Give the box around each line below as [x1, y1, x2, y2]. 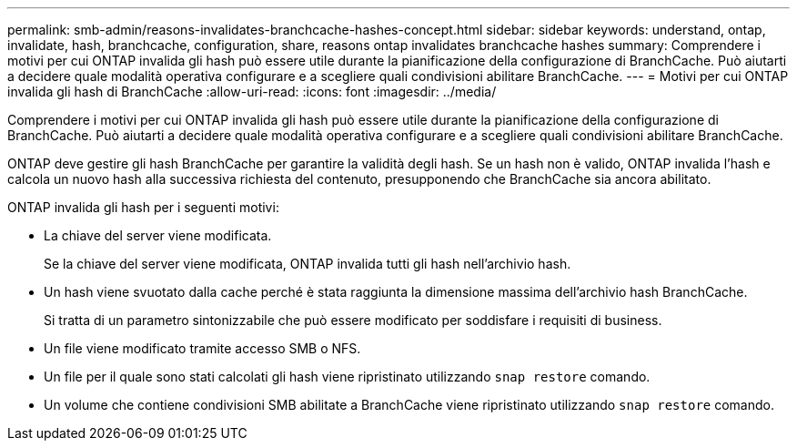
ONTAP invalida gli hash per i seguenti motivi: [7, 199, 279, 215]
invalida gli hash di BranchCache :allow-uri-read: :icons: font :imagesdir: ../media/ [7, 84, 497, 99]
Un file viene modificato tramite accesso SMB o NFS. [44, 341, 361, 356]
